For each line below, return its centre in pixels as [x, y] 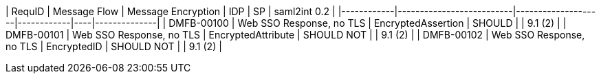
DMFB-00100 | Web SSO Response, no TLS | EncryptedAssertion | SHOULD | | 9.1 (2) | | [368, 23]
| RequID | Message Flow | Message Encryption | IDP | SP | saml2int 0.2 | [171, 11]
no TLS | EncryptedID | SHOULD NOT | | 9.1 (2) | [114, 46]
